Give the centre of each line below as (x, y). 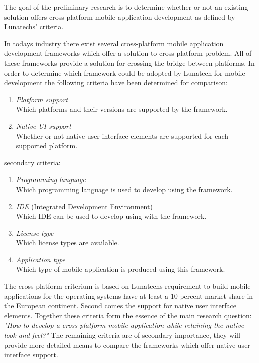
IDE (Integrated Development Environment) (84, 206)
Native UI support (43, 126)
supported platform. (47, 146)
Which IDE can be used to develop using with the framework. (111, 216)
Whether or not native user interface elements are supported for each (122, 136)
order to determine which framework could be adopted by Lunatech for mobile (125, 72)
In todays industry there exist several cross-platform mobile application (114, 43)
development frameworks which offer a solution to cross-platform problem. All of (128, 53)
